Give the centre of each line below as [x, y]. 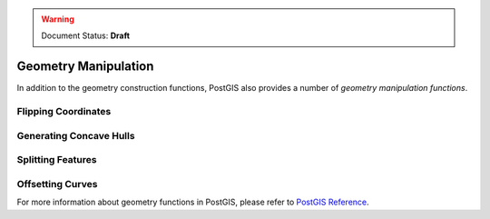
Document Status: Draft [86, 35]
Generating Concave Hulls [76, 135]
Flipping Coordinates [64, 112]
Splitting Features [57, 160]
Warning [58, 19]
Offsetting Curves [57, 184]
